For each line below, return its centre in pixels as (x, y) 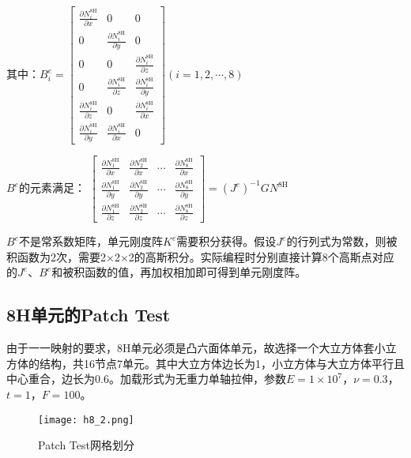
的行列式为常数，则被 (342, 241)
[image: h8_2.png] (86, 420)
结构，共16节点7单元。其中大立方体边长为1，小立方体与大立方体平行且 (222, 363)
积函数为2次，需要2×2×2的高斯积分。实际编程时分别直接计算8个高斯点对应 (200, 256)
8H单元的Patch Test (89, 315)
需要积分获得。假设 (226, 241)
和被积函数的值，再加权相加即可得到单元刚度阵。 (179, 272)
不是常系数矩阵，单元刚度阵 (91, 241)
